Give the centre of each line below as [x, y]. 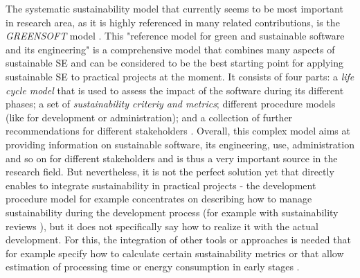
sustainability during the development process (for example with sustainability [172, 212]
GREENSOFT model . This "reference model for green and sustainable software [175, 36]
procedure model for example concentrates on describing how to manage [159, 199]
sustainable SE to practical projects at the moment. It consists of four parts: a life [180, 76]
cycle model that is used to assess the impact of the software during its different [175, 90]
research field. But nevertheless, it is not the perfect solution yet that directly [170, 172]
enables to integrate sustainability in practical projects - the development [161, 185]
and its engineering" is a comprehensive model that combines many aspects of [170, 49]
